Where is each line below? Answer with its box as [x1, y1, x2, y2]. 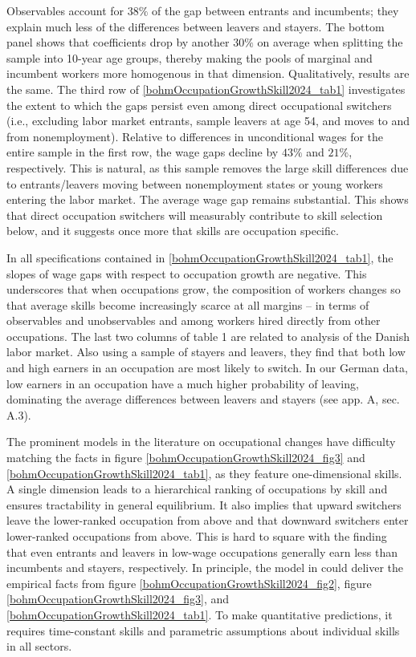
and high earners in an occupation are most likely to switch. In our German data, [6, 359, 408, 376]
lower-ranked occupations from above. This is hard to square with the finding [6, 528, 387, 544]
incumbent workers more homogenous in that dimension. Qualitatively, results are [6, 65, 410, 82]
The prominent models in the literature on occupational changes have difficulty [6, 433, 396, 450]
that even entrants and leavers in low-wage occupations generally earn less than [6, 543, 398, 560]
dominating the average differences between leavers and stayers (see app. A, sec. [6, 391, 400, 408]
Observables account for [6, 2, 124, 18]
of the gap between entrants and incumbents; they [152, 2, 399, 18]
